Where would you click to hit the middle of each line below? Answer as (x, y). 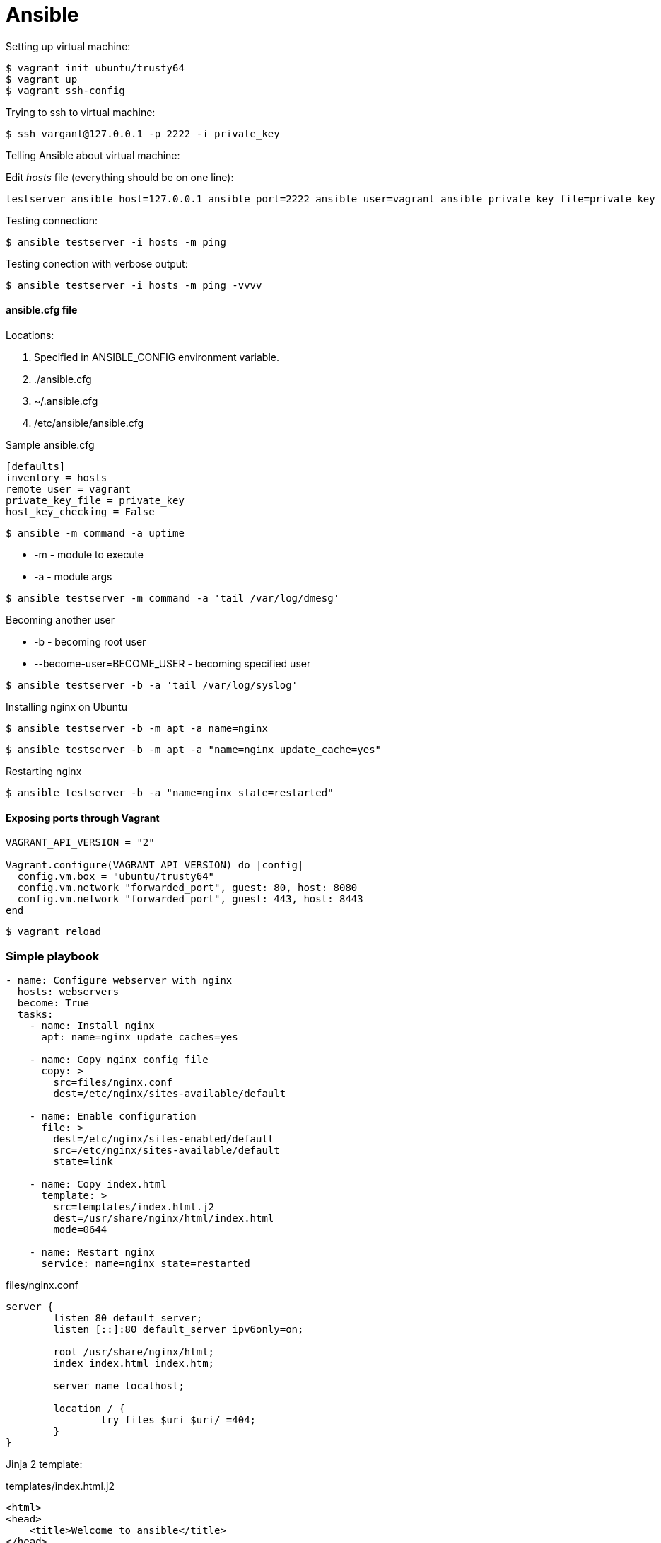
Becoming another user (60, 619)
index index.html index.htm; (134, 1363)
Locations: (30, 335)
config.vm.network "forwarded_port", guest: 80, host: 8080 (187, 888)
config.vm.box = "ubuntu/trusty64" (116, 877)
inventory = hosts (57, 477)
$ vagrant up (42, 79)
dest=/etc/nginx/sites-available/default (170, 1093)
